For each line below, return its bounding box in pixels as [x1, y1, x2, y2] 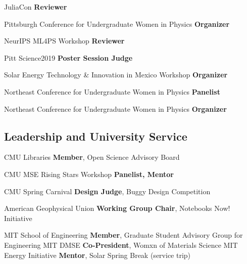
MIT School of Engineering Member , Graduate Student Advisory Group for [4, 230, 243, 240]
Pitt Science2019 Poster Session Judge [4, 52, 133, 63]
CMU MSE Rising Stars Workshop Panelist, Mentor [4, 168, 174, 179]
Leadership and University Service [4, 128, 187, 144]
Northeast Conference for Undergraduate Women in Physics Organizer [4, 103, 227, 114]
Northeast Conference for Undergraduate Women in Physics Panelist [4, 86, 220, 97]
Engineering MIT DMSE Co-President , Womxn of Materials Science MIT [4, 239, 238, 250]
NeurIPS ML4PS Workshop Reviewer [4, 35, 125, 46]
